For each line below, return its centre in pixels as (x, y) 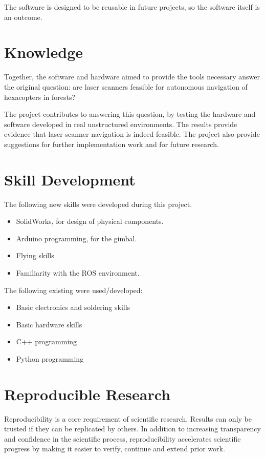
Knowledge (44, 52)
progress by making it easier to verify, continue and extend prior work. (115, 449)
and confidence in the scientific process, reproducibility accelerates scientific (123, 438)
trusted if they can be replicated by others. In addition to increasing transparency (132, 429)
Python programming (50, 358)
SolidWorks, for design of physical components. (90, 221)
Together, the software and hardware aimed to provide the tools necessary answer (132, 77)
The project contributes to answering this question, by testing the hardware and (130, 114)
